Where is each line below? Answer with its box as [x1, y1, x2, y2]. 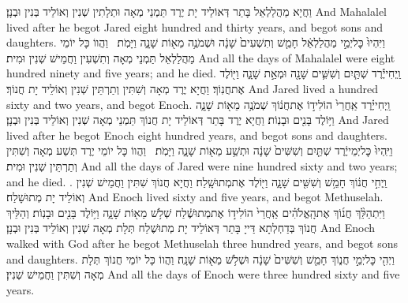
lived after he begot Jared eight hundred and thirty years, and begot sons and [6, 18, 384, 35]
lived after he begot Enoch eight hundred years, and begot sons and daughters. [6, 126, 387, 143]
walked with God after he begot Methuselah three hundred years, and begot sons [6, 234, 399, 251]
